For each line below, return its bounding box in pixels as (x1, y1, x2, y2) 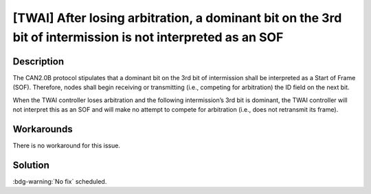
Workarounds (12, 123, 73, 135)
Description (12, 56, 65, 67)
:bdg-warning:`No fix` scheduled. (12, 177, 107, 185)
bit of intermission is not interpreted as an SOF (12, 29, 284, 45)
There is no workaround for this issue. (12, 141, 120, 149)
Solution (12, 159, 49, 171)
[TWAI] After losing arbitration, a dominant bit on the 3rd (12, 10, 342, 25)
